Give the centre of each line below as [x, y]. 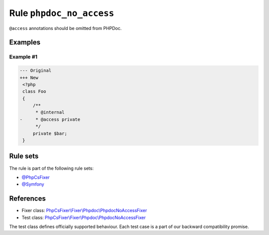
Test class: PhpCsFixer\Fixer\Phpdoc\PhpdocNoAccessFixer [84, 218]
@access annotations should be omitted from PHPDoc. [66, 28]
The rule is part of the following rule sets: [52, 168]
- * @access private [50, 119]
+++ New [29, 78]
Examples [25, 42]
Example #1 [23, 57]
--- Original [36, 71]
